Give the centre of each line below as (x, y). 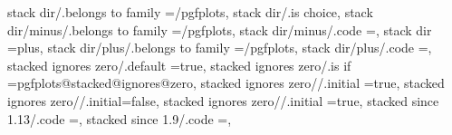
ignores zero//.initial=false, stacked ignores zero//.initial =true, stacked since (223, 100)
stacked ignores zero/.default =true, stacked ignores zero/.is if (179, 65)
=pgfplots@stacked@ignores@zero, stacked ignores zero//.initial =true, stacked (226, 83)
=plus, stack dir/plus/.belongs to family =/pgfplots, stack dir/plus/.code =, (220, 48)
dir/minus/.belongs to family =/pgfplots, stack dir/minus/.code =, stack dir (220, 29)
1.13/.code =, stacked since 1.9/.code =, (120, 118)
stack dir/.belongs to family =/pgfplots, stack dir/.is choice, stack (190, 12)
